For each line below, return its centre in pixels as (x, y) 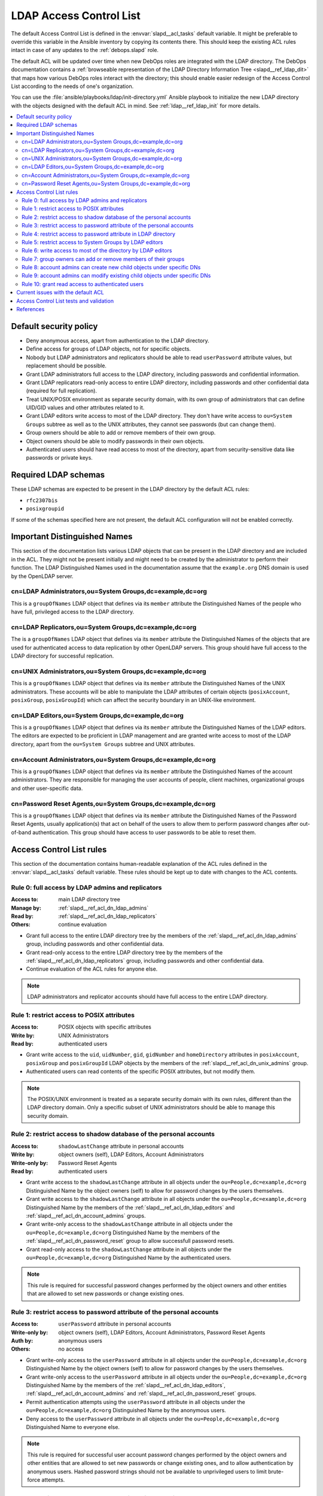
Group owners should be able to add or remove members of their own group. (121, 433)
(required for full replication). (62, 391)
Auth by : (22, 1341)
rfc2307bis (42, 500)
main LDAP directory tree (89, 899)
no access (71, 1349)
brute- (276, 1471)
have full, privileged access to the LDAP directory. (73, 612)
